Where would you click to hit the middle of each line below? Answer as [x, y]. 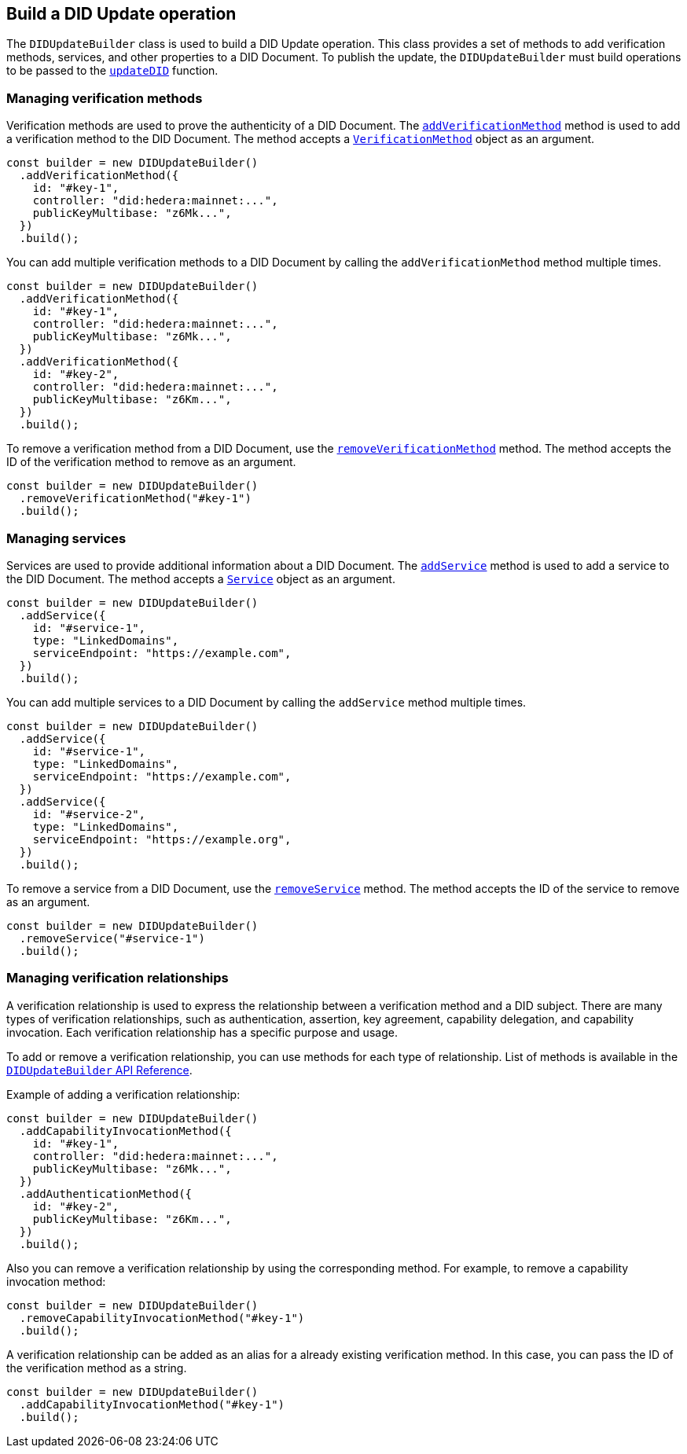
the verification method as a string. [97, 1368]
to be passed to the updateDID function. [112, 71]
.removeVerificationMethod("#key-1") [135, 499]
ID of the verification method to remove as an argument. [151, 462]
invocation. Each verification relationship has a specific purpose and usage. [202, 1032]
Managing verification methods [105, 98]
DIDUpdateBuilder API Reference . [99, 1070]
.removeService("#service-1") [112, 938]
